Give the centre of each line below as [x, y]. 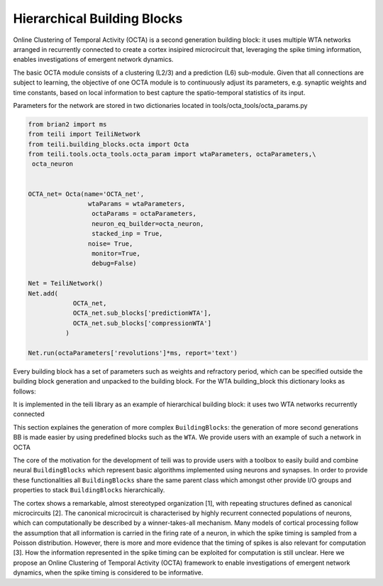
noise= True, [110, 244]
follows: [24, 391]
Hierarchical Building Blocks [98, 18]
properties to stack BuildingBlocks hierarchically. [89, 490]
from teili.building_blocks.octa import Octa [109, 144]
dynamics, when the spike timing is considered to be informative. [108, 573]
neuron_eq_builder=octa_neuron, [148, 223]
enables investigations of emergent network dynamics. [93, 60]
